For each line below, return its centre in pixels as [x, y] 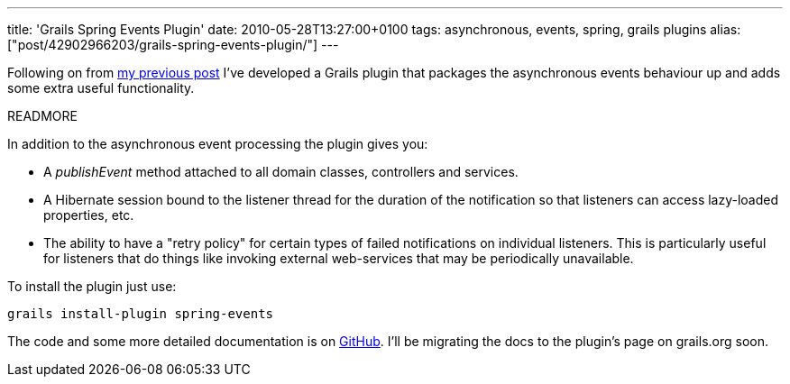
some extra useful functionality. [101, 88]
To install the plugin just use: [92, 286]
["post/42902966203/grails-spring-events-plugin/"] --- [173, 45]
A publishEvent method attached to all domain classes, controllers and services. [281, 172]
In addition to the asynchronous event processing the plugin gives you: [218, 144]
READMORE [42, 116]
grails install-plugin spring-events [141, 314]
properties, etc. [89, 215]
